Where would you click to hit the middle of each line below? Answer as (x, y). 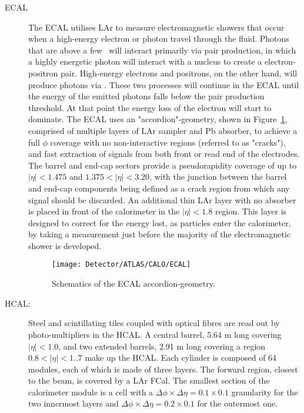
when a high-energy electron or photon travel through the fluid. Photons (159, 38)
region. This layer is (251, 211)
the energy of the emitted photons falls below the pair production (146, 96)
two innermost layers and (74, 403)
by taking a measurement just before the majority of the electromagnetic (159, 234)
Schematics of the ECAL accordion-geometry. (133, 283)
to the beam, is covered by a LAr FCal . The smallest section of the (149, 380)
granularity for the (265, 392)
